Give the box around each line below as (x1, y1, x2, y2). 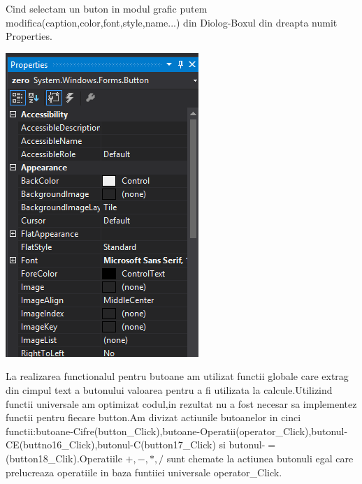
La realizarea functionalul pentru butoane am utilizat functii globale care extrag (6, 369, 349, 383)
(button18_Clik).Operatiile (6, 450, 122, 465)
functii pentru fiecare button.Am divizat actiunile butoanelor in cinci (6, 410, 301, 425)
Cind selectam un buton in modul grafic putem (6, 1, 208, 15)
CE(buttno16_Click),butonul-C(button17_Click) (6, 437, 216, 452)
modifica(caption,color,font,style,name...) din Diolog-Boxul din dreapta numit (6, 15, 338, 29)
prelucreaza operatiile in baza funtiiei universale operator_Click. (6, 464, 282, 479)
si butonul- (219, 437, 266, 452)
